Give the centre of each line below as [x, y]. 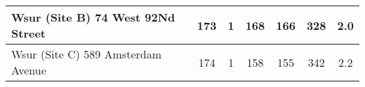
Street [28, 33]
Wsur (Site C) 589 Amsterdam [87, 54]
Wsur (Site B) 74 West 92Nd [93, 17]
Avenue [29, 70]
